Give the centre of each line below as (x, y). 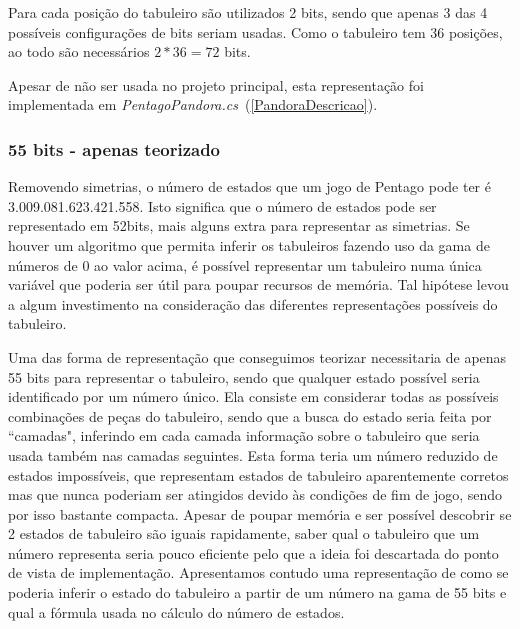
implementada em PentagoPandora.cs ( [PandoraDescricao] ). (193, 104)
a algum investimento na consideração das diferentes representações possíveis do (253, 303)
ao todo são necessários (79, 51)
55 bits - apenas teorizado (114, 148)
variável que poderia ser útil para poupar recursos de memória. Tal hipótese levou (258, 284)
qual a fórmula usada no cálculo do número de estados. (176, 611)
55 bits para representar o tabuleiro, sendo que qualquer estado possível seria (244, 376)
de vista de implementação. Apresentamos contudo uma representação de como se (258, 572)
